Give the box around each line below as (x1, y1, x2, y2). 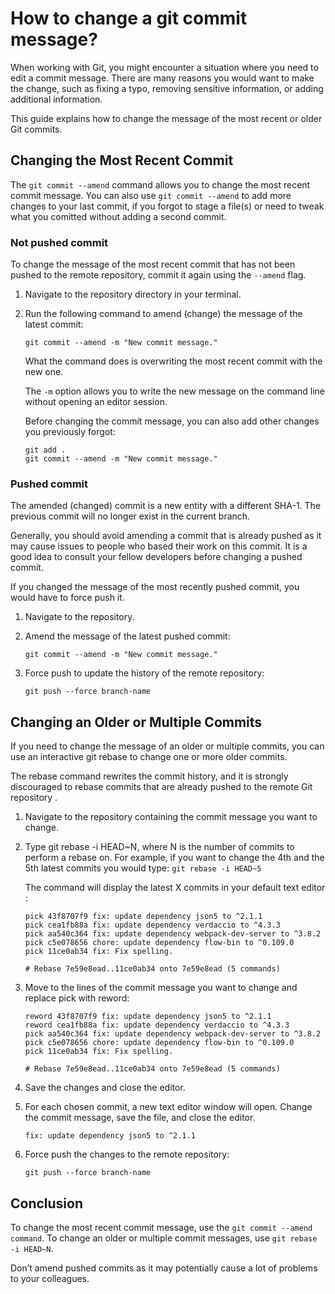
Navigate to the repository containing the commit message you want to (24, 811, 318, 823)
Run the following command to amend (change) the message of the (24, 308, 303, 320)
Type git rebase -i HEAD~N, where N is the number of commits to (24, 841, 295, 853)
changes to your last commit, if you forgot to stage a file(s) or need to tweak (10, 200, 325, 212)
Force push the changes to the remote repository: (24, 1148, 230, 1161)
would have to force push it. (10, 592, 125, 604)
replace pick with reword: (24, 992, 130, 1004)
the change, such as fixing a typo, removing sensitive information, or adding (10, 82, 324, 94)
